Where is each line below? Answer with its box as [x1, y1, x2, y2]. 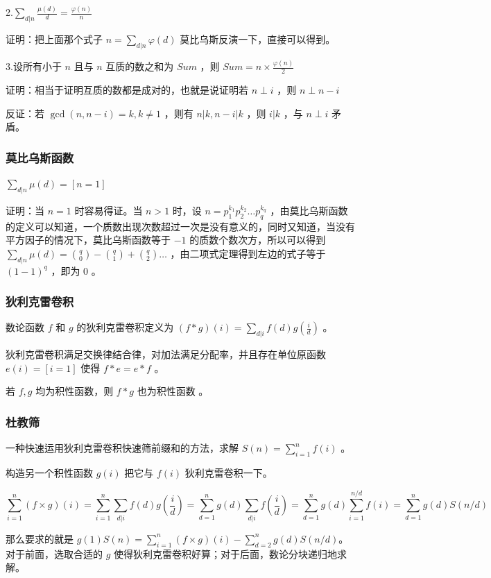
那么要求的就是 [6, 531, 74, 545]
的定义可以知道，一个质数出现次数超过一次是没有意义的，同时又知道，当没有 [6, 219, 355, 233]
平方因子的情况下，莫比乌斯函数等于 [6, 232, 171, 247]
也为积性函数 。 [137, 384, 209, 398]
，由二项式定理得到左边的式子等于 [170, 246, 326, 260]
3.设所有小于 [6, 59, 62, 74]
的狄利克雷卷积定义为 [76, 320, 174, 334]
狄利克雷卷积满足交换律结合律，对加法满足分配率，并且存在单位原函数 [6, 347, 326, 362]
